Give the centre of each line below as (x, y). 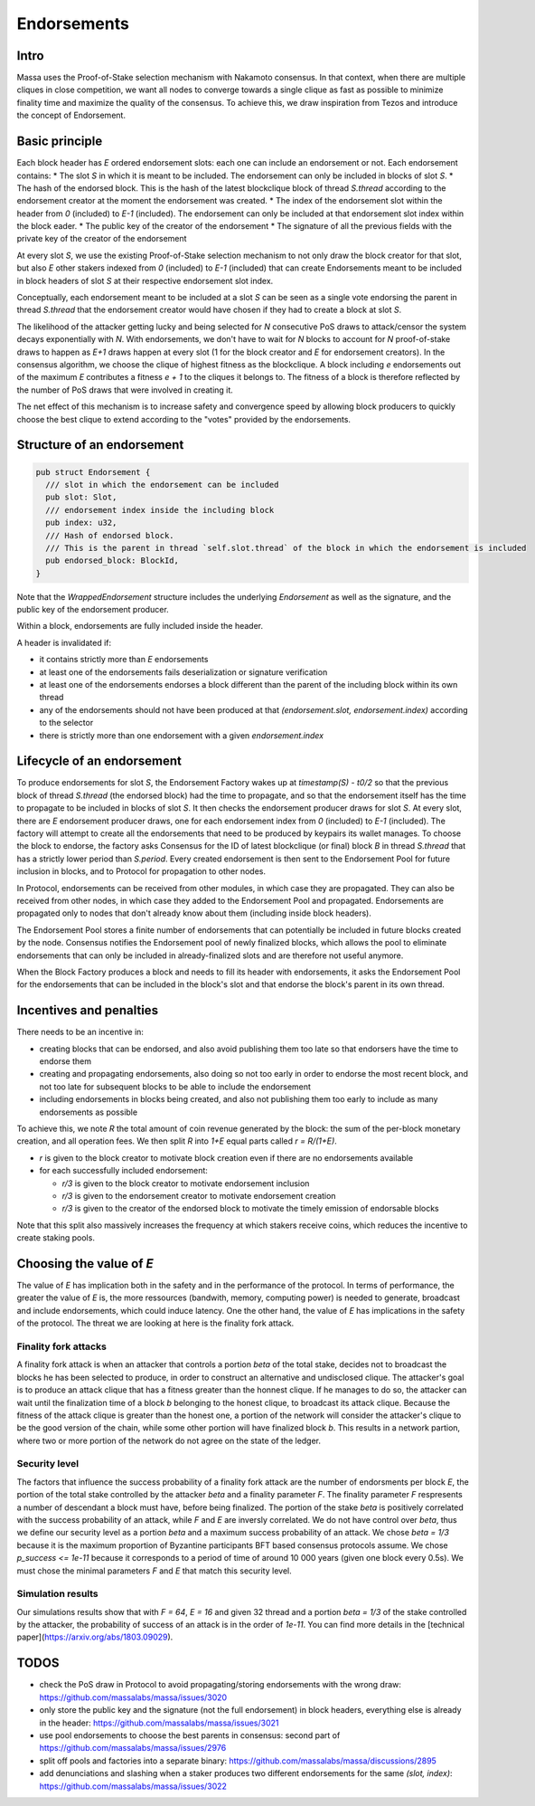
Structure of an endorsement (100, 445)
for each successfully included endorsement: (123, 1171)
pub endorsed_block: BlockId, (113, 561)
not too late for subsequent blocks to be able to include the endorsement (175, 1087)
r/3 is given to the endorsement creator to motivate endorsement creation (199, 1195)
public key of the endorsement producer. (93, 610)
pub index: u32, (81, 523)
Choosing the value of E (85, 1264)
